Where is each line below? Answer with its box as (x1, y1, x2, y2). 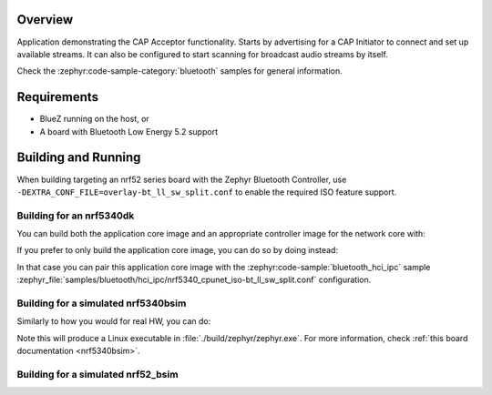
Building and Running (16, 150, 141, 166)
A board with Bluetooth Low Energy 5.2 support (39, 126, 219, 137)
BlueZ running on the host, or (39, 114, 149, 125)
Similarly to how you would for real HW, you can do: (16, 316, 211, 327)
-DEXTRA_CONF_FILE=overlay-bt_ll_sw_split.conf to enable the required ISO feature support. (16, 187, 397, 197)
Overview (16, 12, 74, 27)
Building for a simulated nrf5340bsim (16, 297, 187, 309)
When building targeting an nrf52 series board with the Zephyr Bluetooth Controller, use (16, 174, 347, 185)
